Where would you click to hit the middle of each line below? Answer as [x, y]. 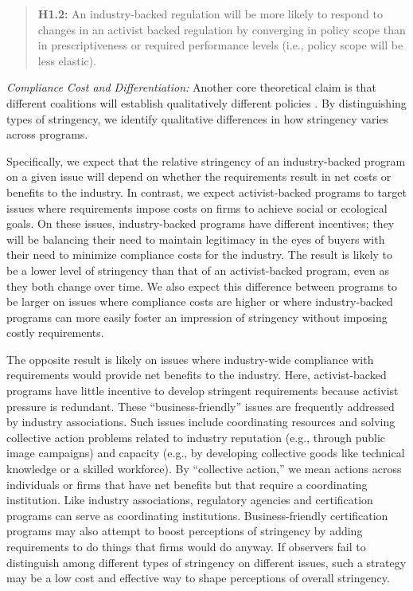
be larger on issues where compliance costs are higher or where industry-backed [200, 301]
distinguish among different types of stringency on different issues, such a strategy [206, 562]
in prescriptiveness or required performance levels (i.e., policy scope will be [220, 45]
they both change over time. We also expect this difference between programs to [202, 286]
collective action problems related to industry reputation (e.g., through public [196, 437]
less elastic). [67, 60]
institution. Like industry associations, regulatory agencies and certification [190, 500]
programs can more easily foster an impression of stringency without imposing [197, 317]
